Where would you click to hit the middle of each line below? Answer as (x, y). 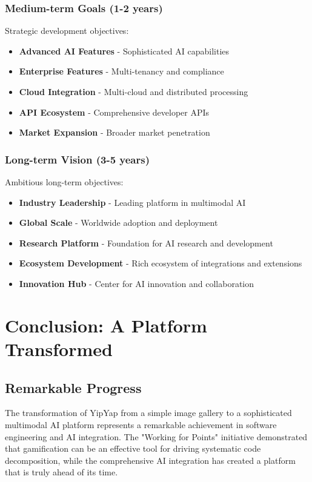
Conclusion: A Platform (106, 325)
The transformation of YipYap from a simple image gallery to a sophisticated (148, 413)
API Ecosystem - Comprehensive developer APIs (114, 112)
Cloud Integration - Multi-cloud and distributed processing (134, 91)
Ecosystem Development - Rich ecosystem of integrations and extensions (161, 263)
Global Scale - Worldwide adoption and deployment (118, 223)
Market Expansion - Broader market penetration (115, 132)
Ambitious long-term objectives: (64, 182)
